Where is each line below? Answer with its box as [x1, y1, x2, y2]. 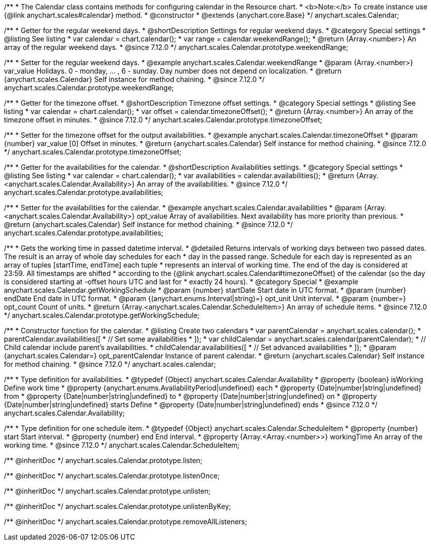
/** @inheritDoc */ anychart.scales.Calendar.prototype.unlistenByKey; [4, 502, 231, 510]
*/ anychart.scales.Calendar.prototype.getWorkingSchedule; [4, 311, 200, 319]
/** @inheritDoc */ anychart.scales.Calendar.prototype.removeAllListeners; [4, 517, 247, 526]
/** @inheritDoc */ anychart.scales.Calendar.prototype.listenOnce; [4, 471, 220, 480]
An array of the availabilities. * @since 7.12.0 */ [137, 180, 288, 188]
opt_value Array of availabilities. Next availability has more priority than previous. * [137, 212, 404, 220]
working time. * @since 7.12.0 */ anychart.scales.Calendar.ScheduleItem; [4, 441, 240, 449]
